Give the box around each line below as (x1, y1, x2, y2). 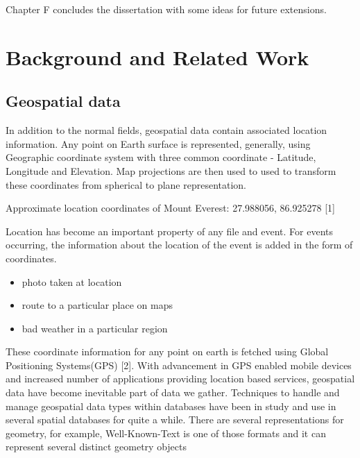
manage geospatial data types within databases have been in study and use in (6, 398, 336, 413)
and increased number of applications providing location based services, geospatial (6, 371, 355, 386)
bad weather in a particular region (22, 321, 168, 335)
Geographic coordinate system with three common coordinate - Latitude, (6, 150, 316, 164)
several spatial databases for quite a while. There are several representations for (6, 412, 344, 427)
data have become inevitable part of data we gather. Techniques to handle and (6, 385, 340, 400)
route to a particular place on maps (22, 298, 173, 312)
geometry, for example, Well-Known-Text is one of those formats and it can (6, 425, 326, 440)
